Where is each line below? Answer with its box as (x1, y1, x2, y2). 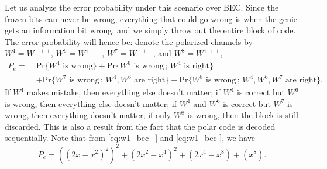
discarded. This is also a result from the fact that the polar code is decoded (5, 120, 276, 132)
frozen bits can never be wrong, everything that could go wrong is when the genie (5, 12, 298, 25)
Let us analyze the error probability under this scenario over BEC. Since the (5, 1, 279, 13)
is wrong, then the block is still (187, 109, 299, 121)
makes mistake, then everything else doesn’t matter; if (26, 86, 221, 98)
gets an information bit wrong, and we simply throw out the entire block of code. (5, 24, 296, 36)
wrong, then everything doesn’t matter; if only (5, 109, 171, 121)
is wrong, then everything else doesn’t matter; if (5, 97, 177, 109)
